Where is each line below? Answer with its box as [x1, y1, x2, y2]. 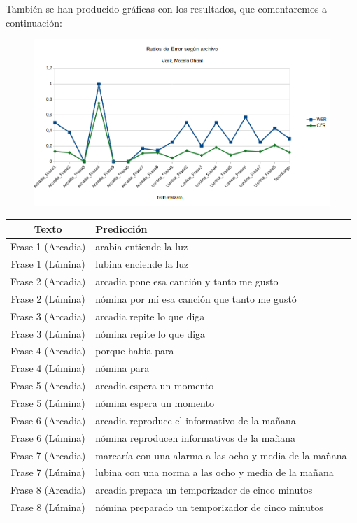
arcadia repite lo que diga [95, 308, 205, 323]
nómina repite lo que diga [95, 326, 206, 341]
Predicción [95, 221, 148, 236]
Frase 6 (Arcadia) [10, 413, 86, 427]
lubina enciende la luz [95, 257, 189, 271]
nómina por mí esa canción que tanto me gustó [95, 291, 297, 306]
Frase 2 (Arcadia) [10, 274, 86, 289]
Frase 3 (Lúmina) [10, 326, 85, 341]
